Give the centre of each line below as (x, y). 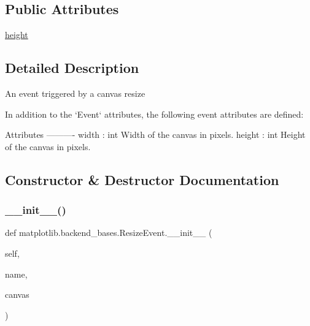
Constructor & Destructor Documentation (142, 179)
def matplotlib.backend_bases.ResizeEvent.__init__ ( (109, 233)
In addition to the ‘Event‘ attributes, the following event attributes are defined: (154, 114)
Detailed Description (72, 68)
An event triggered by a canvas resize (75, 93)
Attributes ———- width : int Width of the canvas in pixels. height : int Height (155, 135)
